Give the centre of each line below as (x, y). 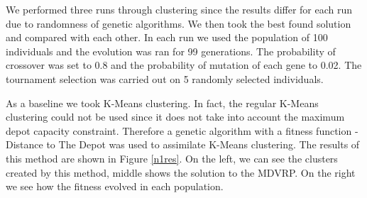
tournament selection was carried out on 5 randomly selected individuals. (165, 78)
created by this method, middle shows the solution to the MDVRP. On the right (181, 172)
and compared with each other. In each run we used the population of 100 (167, 37)
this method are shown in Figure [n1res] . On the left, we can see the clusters (172, 158)
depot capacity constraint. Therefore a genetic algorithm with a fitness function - (182, 130)
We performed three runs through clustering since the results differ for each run (179, 9)
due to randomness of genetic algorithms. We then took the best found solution (179, 23)
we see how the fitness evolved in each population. (115, 186)
